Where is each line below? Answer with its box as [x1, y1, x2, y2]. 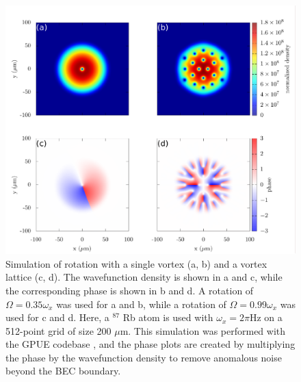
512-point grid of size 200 [5, 323, 112, 338]
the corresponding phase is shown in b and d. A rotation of [5, 283, 254, 297]
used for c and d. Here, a [5, 310, 109, 324]
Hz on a [249, 310, 283, 324]
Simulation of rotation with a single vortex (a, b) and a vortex [5, 256, 267, 270]
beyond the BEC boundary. [5, 364, 121, 378]
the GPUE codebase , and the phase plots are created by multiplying [5, 337, 296, 351]
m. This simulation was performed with [120, 323, 286, 338]
